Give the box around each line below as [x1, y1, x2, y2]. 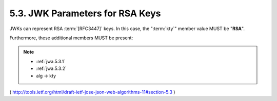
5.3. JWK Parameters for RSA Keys [9, 8, 161, 19]
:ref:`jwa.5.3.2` [36, 65, 67, 71]
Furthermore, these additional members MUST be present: [9, 35, 133, 41]
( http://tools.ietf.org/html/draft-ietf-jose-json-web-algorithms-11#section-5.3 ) [9, 89, 175, 95]
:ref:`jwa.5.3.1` [36, 58, 66, 64]
